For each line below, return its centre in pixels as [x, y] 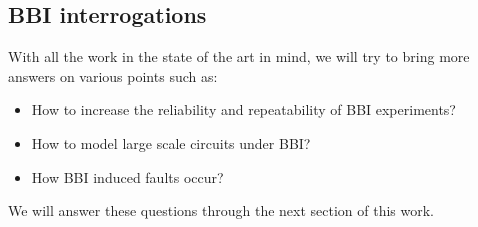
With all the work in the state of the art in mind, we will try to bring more [239, 56]
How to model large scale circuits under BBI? [171, 142]
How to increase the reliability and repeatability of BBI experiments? [243, 109]
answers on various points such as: [113, 75]
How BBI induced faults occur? [127, 176]
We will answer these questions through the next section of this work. [221, 210]
